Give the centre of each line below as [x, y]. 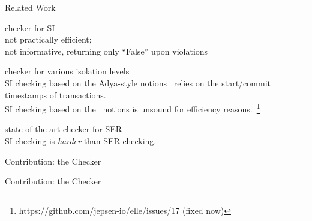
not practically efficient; [48, 39]
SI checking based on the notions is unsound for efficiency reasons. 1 [133, 108]
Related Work [30, 7]
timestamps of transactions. [55, 95]
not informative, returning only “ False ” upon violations [106, 51]
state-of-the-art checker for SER [64, 129]
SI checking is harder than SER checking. [81, 141]
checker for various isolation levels [67, 71]
